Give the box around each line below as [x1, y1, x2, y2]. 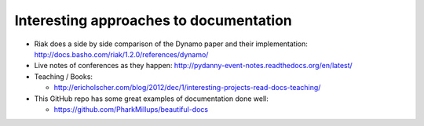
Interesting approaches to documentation [14, 12, 292, 29]
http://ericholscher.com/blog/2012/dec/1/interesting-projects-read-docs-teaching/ [53, 83, 321, 92]
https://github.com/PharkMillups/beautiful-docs [53, 104, 208, 113]
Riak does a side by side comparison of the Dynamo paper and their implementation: [34, 39, 308, 49]
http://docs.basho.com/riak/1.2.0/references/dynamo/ [34, 49, 209, 59]
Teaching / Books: [34, 71, 93, 81]
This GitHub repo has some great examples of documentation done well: [34, 94, 269, 103]
